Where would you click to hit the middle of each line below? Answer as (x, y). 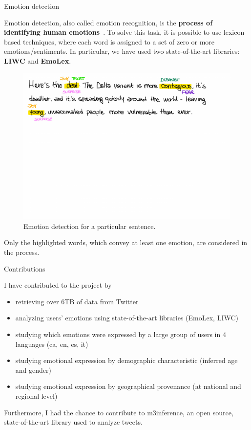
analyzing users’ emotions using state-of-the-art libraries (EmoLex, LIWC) (127, 318)
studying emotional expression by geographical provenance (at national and (128, 386)
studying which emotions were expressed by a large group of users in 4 (121, 334)
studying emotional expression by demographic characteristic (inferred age (126, 360)
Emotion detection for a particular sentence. (90, 226)
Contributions (25, 268)
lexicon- (235, 32)
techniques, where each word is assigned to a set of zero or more (119, 41)
